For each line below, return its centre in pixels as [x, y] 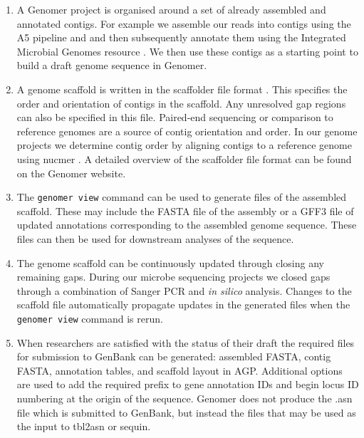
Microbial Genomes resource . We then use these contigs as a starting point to [187, 51]
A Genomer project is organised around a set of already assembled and [171, 9]
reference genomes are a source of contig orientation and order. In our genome [187, 131]
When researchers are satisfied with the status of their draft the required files [186, 342]
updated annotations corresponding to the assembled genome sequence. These [187, 225]
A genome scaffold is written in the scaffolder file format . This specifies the [182, 89]
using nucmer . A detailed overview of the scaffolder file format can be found [184, 158]
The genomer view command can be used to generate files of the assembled [182, 197]
